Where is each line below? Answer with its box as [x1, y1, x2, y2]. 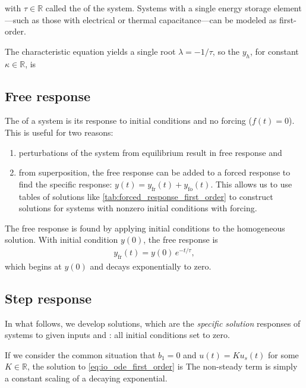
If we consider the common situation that [5, 348, 156, 361]
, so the [212, 45, 240, 57]
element [273, 2, 302, 14]
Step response [5, 289, 92, 307]
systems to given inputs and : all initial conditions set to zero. [5, 328, 230, 341]
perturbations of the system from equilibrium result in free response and [18, 146, 282, 158]
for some [267, 348, 299, 361]
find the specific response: [18, 177, 112, 190]
